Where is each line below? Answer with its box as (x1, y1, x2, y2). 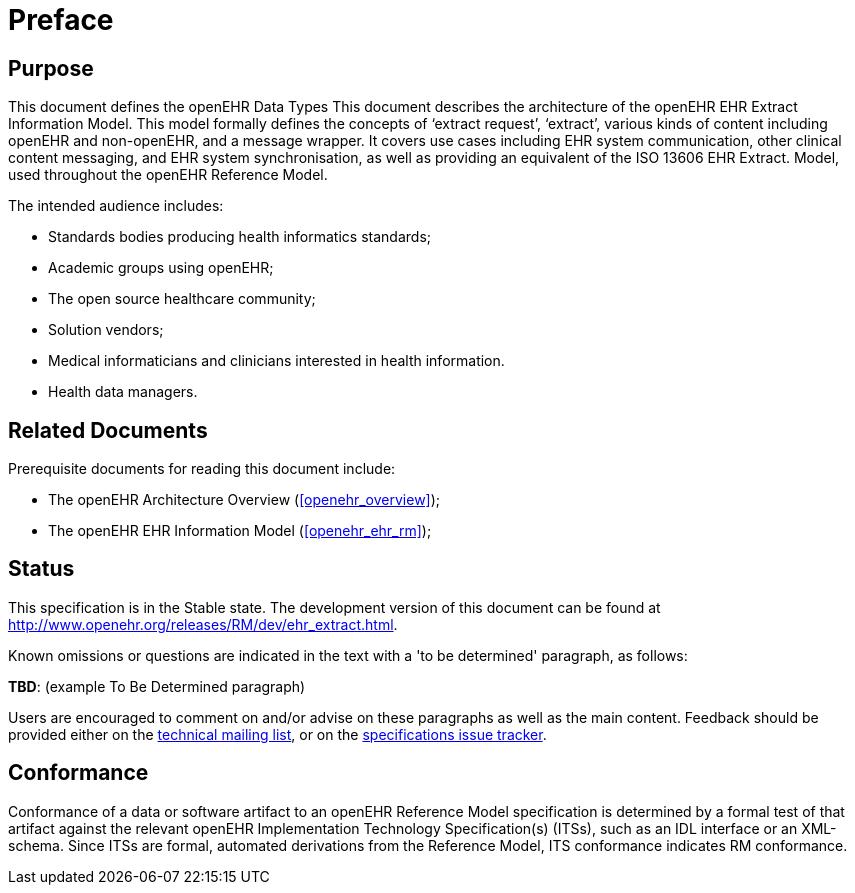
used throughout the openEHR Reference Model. (8, 166, 328, 184)
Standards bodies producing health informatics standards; (48, 228, 431, 246)
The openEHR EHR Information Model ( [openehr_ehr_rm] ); (48, 522, 432, 540)
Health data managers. (48, 383, 198, 401)
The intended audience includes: (8, 197, 224, 215)
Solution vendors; (48, 321, 164, 339)
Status (8, 556, 75, 582)
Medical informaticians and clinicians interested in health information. (48, 352, 505, 370)
